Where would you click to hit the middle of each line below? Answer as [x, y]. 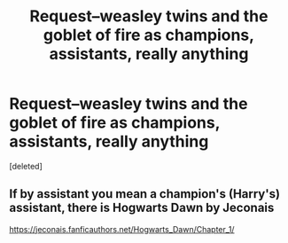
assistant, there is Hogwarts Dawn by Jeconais [142, 208]
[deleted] [26, 166]
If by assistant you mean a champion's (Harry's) [145, 194]
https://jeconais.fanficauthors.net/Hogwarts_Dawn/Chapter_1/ [122, 229]
